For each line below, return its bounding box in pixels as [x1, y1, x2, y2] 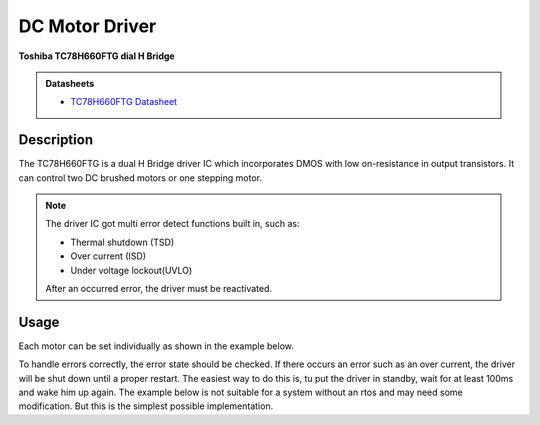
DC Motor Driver [18, 15, 157, 37]
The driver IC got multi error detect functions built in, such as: [45, 218, 300, 230]
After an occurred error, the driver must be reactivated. [45, 282, 273, 294]
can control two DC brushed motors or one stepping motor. [18, 171, 262, 184]
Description [18, 131, 94, 149]
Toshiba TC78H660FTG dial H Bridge [18, 50, 175, 62]
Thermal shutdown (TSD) [70, 236, 175, 248]
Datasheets [45, 77, 95, 89]
